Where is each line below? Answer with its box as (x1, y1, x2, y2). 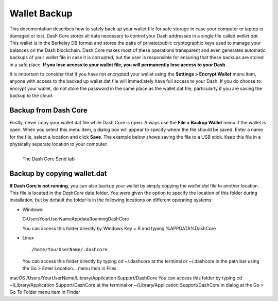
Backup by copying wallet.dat (9, 169, 107, 178)
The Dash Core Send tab (22, 156, 75, 162)
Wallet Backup (9, 8, 73, 19)
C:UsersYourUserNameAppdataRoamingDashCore (22, 216, 129, 222)
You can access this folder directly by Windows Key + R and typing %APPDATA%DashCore (22, 225, 216, 231)
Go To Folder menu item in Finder (9, 289, 81, 295)
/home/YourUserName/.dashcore (31, 247, 108, 253)
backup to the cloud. (9, 92, 54, 99)
